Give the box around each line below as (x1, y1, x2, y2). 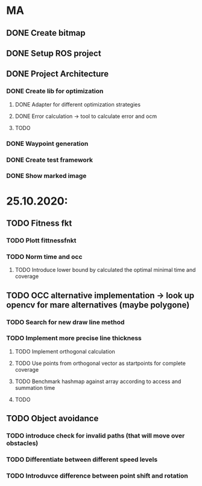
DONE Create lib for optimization (6, 87, 104, 96)
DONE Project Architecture (6, 69, 109, 79)
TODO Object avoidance (6, 413, 99, 424)
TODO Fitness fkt (6, 218, 72, 228)
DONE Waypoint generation (6, 139, 89, 148)
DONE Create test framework (6, 156, 93, 164)
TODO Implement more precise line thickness (6, 334, 142, 343)
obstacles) (6, 439, 39, 448)
